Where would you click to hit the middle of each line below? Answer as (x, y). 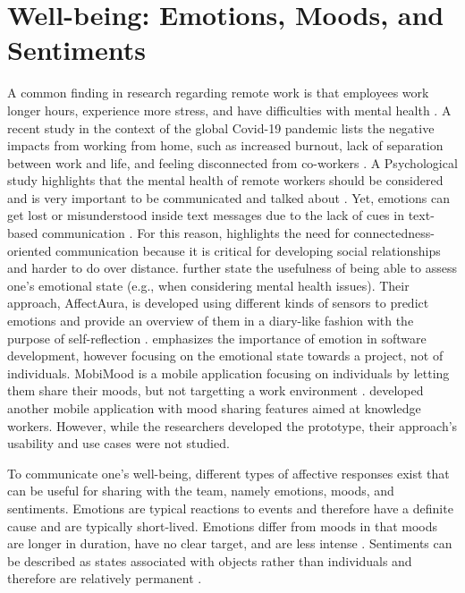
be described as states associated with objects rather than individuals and (210, 560)
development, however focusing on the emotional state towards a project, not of (225, 356)
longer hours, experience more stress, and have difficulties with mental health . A (229, 110)
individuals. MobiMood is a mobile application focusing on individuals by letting (228, 373)
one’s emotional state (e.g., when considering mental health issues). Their (208, 285)
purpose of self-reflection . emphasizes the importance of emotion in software (217, 338)
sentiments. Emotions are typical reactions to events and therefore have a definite (230, 508)
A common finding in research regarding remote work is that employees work (218, 93)
